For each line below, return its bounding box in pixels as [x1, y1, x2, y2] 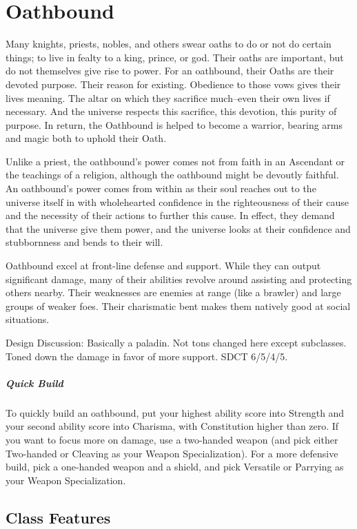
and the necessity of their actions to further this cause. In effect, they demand [6, 208, 335, 222]
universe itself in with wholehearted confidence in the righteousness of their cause [6, 194, 349, 209]
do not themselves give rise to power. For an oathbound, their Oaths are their [6, 63, 334, 78]
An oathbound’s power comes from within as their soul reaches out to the [6, 181, 316, 196]
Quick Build [6, 375, 63, 390]
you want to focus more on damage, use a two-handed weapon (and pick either [6, 432, 338, 446]
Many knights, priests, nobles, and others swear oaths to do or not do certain [6, 37, 331, 51]
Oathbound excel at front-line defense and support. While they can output [6, 258, 321, 273]
